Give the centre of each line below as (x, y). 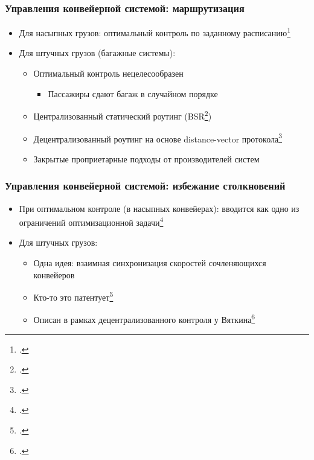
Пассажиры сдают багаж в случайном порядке (133, 93)
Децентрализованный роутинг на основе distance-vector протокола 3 (158, 138)
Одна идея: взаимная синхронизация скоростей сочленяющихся (150, 263)
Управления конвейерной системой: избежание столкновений (145, 186)
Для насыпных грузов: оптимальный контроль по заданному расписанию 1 (155, 32)
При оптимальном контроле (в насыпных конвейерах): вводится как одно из (159, 208)
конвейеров (54, 274)
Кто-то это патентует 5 (73, 296)
